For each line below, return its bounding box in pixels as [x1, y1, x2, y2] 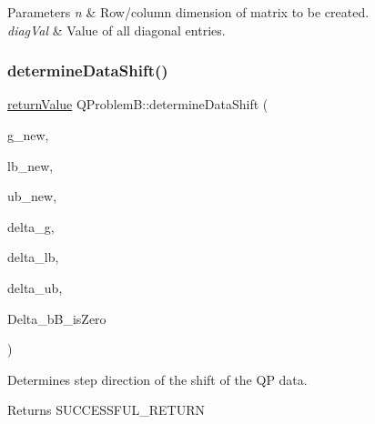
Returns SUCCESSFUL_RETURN [7, 400, 205, 419]
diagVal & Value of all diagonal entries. [7, 20, 226, 39]
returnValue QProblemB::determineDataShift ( [7, 95, 269, 114]
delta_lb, [7, 247, 59, 267]
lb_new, [7, 156, 54, 175]
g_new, [7, 126, 49, 144]
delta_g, [7, 217, 55, 236]
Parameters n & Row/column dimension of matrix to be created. [7, 3, 370, 21]
